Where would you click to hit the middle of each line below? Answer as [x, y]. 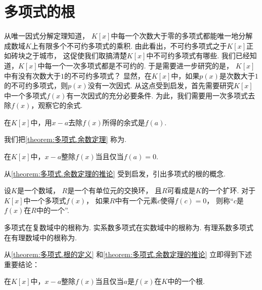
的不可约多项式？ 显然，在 [108, 75]
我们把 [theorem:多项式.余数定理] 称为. [65, 139]
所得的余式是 [124, 122]
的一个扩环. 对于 [228, 190]
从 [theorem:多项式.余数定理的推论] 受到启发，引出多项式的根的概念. [115, 173]
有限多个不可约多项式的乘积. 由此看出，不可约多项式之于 [133, 45]
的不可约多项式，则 [36, 85]
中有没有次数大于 [32, 75]
